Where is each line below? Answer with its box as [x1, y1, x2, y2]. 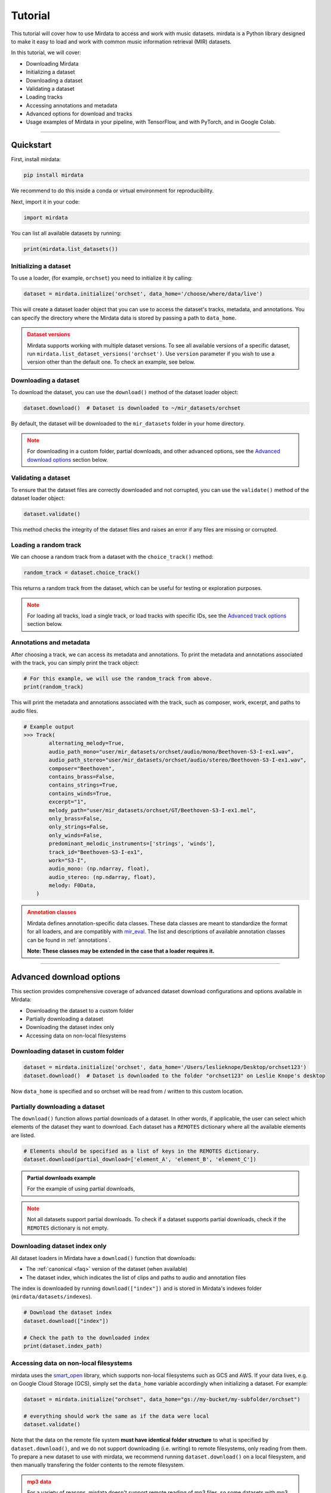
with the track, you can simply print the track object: [11, 659, 140, 666]
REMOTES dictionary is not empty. [27, 1224, 109, 1231]
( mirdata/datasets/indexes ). [11, 1293, 92, 1300]
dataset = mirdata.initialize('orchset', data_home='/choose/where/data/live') [23, 290, 263, 297]
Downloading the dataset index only [26, 1024, 115, 1031]
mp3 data [27, 1478, 52, 1485]
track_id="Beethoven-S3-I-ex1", [48, 849, 143, 855]
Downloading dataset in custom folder [11, 1047, 125, 1055]
